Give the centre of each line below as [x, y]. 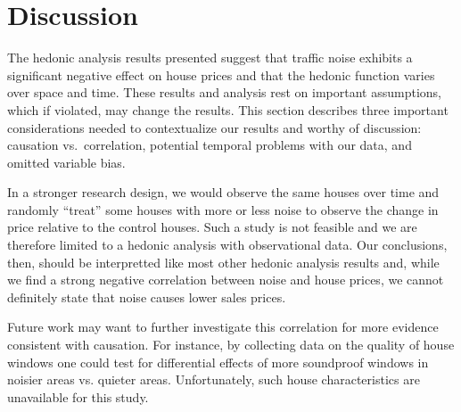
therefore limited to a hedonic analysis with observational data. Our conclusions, [227, 245]
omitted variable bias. [66, 162]
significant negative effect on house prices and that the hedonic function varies [221, 74]
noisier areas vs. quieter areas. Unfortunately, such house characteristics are [214, 379]
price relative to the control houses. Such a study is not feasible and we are [212, 227]
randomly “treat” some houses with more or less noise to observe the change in [223, 209]
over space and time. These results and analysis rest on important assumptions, [225, 92]
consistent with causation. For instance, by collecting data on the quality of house [231, 345]
